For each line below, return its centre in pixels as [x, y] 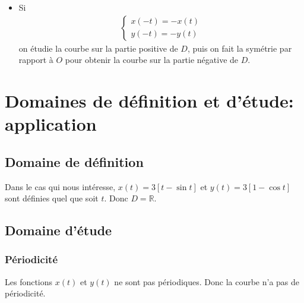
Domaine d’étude [58, 230]
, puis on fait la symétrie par [240, 48]
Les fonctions [29, 281]
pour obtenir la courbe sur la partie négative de [152, 60]
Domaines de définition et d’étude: [149, 100]
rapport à [36, 60]
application [51, 124]
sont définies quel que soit [52, 198]
